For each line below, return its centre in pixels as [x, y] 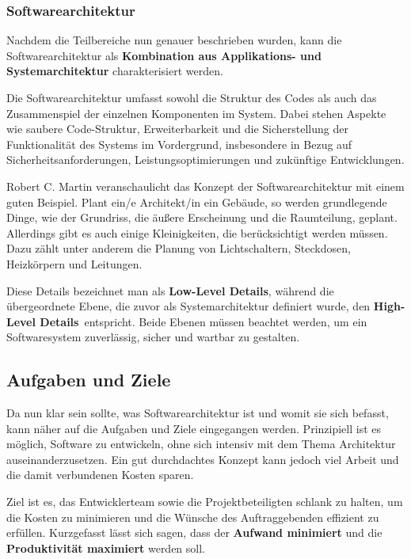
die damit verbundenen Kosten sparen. [100, 475]
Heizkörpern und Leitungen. [74, 263]
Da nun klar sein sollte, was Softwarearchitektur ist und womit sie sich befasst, [198, 413]
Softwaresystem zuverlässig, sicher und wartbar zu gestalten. [153, 337]
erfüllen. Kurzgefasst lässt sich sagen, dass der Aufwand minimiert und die [194, 532]
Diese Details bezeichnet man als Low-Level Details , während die [170, 290]
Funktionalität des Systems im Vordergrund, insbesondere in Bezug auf [179, 144]
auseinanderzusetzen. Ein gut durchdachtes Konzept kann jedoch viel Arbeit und [203, 459]
